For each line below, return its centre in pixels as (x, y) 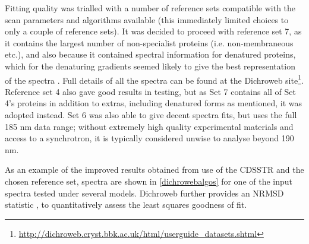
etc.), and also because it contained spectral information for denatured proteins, (150, 54)
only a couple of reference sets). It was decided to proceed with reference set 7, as (153, 31)
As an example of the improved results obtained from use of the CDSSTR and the (154, 169)
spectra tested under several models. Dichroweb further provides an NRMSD (144, 193)
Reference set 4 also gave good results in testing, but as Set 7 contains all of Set (150, 91)
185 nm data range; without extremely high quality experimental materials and (149, 126)
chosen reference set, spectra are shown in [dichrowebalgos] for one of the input (149, 181)
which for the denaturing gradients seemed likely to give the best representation (150, 66)
